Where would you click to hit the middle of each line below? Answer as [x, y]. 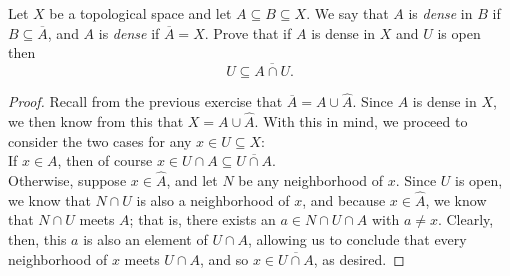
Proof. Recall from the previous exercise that [145, 101]
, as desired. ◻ [359, 258]
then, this [37, 239]
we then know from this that [96, 121]
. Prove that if [248, 32]
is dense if [129, 32]
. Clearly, [465, 219]
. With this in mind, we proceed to [361, 121]
